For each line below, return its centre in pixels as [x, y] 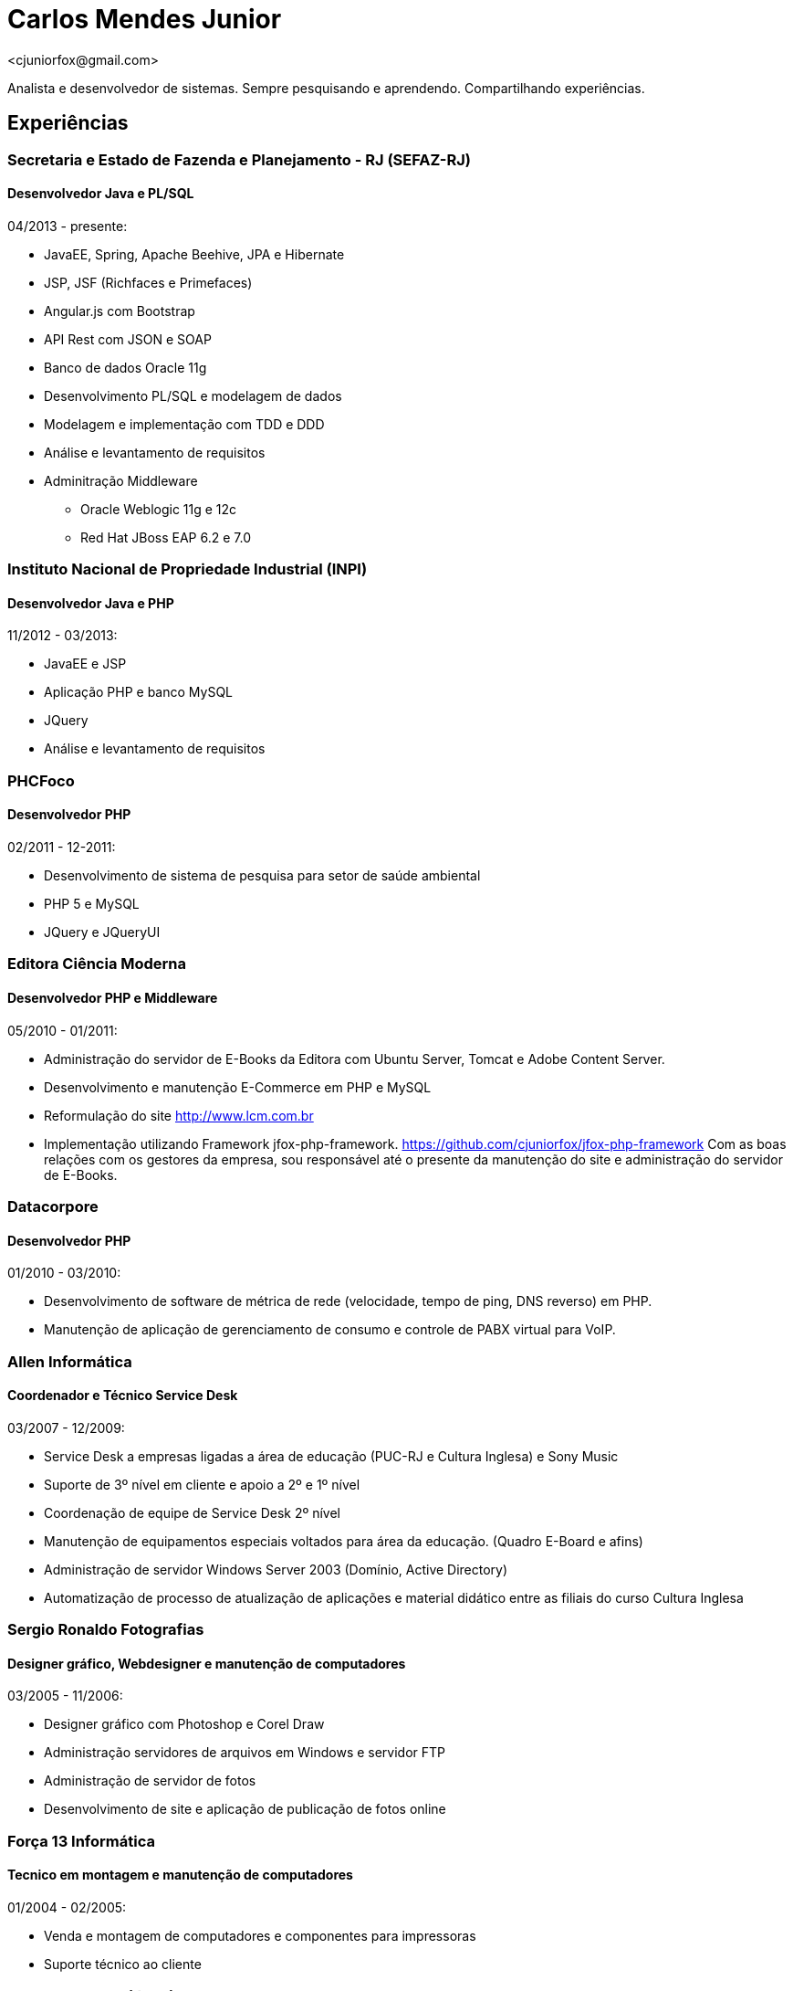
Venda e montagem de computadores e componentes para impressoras [260, 1935]
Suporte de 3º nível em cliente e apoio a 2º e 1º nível [202, 1484]
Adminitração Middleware [121, 480]
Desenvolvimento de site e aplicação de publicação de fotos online [245, 1809]
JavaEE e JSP [85, 664]
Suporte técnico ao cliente [123, 1964]
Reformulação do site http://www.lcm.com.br [179, 1115]
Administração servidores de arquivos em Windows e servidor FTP [245, 1753]
